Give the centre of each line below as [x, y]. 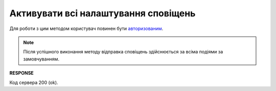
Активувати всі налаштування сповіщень [102, 13]
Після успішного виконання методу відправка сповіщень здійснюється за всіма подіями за [123, 52]
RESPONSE [22, 73]
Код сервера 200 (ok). [34, 82]
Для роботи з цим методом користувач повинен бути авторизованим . [86, 28]
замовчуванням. [41, 59]
